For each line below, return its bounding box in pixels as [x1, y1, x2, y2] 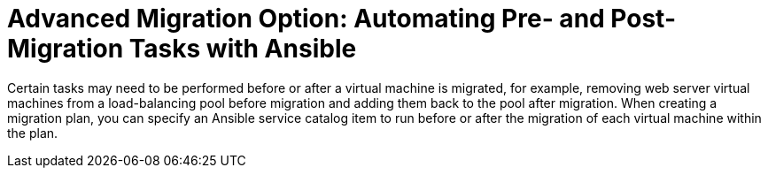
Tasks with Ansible [128, 34, 357, 64]
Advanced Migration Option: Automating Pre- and [7, 4, 605, 34]
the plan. [7, 125, 58, 141]
